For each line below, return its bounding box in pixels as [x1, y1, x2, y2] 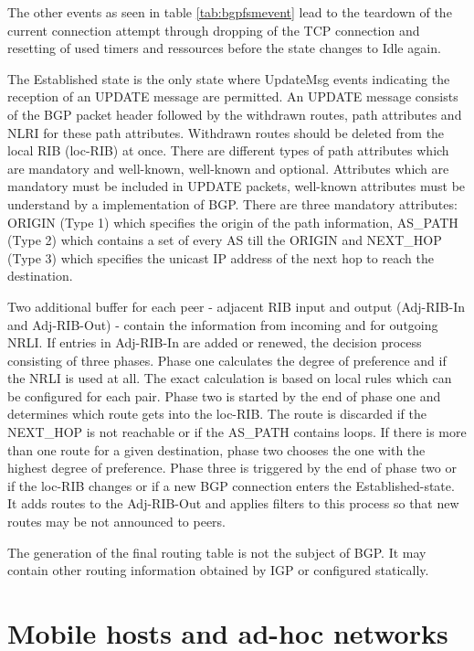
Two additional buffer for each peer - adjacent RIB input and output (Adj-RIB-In [7, 296, 466, 315]
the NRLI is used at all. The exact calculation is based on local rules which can [7, 368, 452, 388]
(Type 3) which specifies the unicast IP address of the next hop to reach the [7, 248, 434, 267]
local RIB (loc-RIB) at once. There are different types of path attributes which [7, 141, 449, 160]
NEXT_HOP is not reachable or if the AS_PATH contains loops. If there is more [7, 422, 467, 442]
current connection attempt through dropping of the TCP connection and [7, 20, 420, 39]
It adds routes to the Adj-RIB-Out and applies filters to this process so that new [7, 494, 459, 513]
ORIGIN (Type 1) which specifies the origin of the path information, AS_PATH [7, 212, 458, 231]
